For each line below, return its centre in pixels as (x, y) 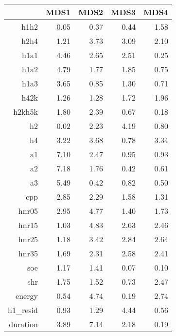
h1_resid (23, 310)
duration (23, 324)
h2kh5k (26, 112)
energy (27, 296)
